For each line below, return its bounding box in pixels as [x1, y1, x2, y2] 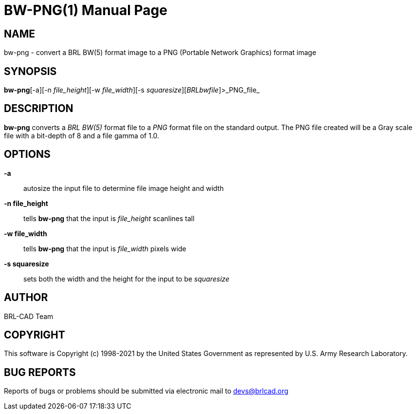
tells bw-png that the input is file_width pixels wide [23, 244, 186, 253]
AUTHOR [4, 291, 48, 304]
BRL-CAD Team [4, 312, 54, 320]
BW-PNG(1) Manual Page [4, 2, 167, 19]
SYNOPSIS [4, 65, 57, 77]
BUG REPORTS [4, 366, 76, 378]
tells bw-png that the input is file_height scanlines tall [23, 214, 195, 223]
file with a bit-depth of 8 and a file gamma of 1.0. [4, 131, 160, 140]
